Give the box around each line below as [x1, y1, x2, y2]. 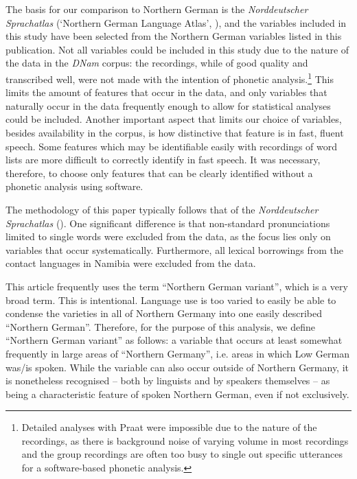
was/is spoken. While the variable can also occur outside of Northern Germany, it [5, 360, 349, 374]
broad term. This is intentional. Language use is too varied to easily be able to [5, 292, 336, 307]
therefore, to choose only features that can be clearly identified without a [5, 165, 313, 180]
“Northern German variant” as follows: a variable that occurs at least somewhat [5, 333, 343, 347]
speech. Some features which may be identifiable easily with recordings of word [5, 139, 338, 153]
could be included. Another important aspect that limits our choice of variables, [5, 112, 342, 126]
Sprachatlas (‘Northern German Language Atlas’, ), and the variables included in [5, 15, 347, 30]
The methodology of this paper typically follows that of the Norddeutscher [5, 202, 319, 216]
